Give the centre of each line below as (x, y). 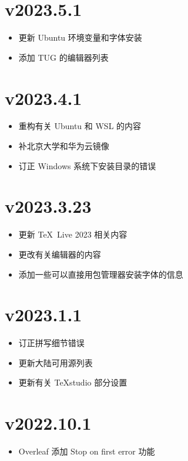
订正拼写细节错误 (51, 343)
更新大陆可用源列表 (56, 362)
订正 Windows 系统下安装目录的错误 (87, 165)
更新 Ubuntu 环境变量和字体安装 (80, 37)
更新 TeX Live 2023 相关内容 (73, 234)
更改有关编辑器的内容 (60, 254)
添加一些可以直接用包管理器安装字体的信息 (101, 274)
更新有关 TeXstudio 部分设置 (73, 382)
